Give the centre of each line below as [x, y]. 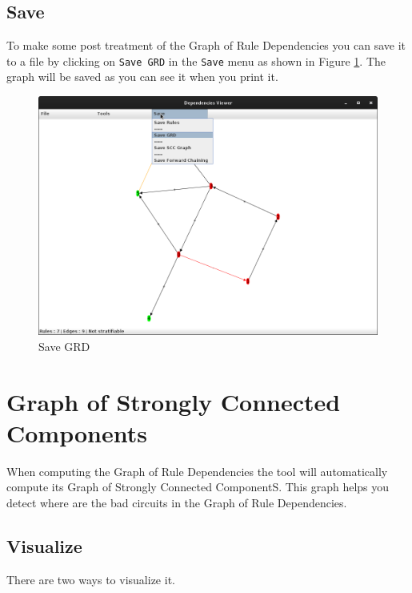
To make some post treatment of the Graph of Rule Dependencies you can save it [206, 45]
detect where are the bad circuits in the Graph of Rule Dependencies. [177, 502]
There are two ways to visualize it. [91, 579]
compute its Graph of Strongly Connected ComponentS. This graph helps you [198, 487]
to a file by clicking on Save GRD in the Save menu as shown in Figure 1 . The [196, 61]
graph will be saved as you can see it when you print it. [142, 77]
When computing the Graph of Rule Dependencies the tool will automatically [197, 471]
